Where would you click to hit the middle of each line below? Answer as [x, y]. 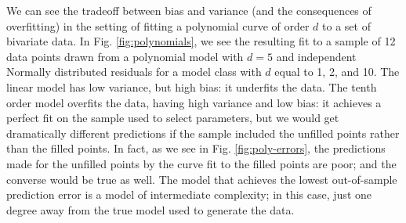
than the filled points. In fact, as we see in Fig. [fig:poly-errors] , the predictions [196, 148]
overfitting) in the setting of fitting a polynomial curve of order [158, 25]
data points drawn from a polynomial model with [125, 56]
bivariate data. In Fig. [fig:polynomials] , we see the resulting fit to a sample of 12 [201, 41]
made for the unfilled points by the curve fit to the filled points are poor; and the [201, 163]
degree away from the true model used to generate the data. [150, 209]
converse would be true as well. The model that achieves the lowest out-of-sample [202, 179]
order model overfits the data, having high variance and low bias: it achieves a [194, 102]
